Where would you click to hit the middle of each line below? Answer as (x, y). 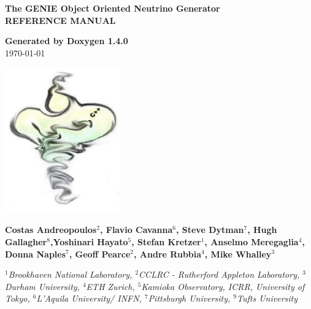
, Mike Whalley (238, 254)
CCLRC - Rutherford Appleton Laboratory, (219, 274)
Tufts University (267, 298)
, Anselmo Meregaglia (251, 241)
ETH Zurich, (110, 286)
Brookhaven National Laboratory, (70, 274)
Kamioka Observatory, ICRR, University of (223, 286)
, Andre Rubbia (168, 254)
